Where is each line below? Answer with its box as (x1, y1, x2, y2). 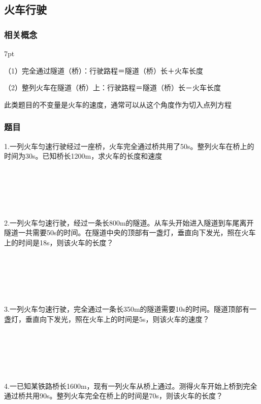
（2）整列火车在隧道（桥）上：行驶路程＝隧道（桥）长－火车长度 (4, 82, 221, 93)
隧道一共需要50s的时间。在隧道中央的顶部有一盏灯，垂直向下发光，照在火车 (4, 227, 256, 238)
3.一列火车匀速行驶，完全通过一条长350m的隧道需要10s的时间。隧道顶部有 (4, 304, 250, 314)
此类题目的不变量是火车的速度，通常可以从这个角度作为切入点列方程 (4, 99, 232, 109)
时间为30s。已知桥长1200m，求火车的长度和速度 (4, 151, 162, 161)
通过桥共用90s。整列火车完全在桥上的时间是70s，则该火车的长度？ (4, 390, 223, 401)
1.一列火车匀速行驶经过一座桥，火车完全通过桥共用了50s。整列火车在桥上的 (4, 140, 254, 151)
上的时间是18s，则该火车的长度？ (4, 237, 114, 247)
